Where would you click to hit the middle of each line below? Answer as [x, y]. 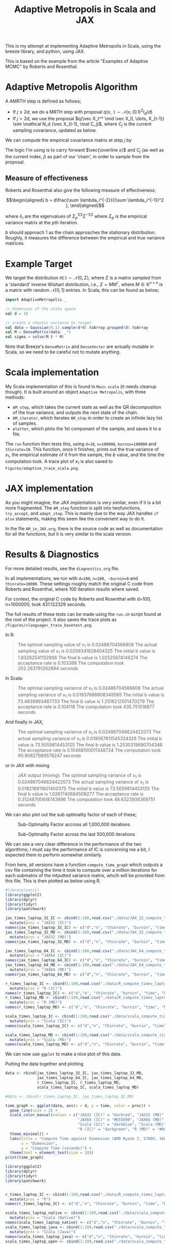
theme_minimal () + [29, 1134]
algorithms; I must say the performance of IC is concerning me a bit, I [78, 849]
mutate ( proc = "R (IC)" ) [36, 988]
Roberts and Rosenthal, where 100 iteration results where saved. [72, 589]
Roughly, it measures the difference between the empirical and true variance [85, 238]
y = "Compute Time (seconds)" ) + [56, 1148]
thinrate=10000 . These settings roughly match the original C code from [79, 583]
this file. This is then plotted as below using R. [53, 881]
